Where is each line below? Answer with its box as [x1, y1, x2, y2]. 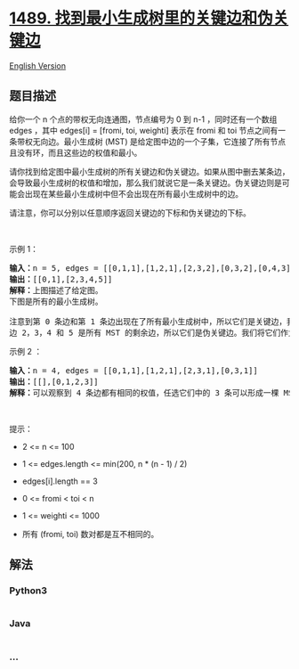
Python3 [9, 584, 47, 597]
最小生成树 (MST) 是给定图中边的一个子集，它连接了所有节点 [63, 135, 287, 147]
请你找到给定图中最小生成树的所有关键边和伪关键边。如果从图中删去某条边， [9, 166, 290, 176]
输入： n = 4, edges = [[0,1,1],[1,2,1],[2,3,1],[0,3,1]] [9, 365, 258, 375]
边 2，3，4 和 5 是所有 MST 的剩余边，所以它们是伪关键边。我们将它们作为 [9, 327, 296, 338]
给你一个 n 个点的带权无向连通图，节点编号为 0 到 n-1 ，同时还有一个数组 [9, 113, 278, 125]
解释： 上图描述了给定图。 [9, 285, 103, 295]
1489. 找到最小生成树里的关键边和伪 [9, 8, 273, 29]
